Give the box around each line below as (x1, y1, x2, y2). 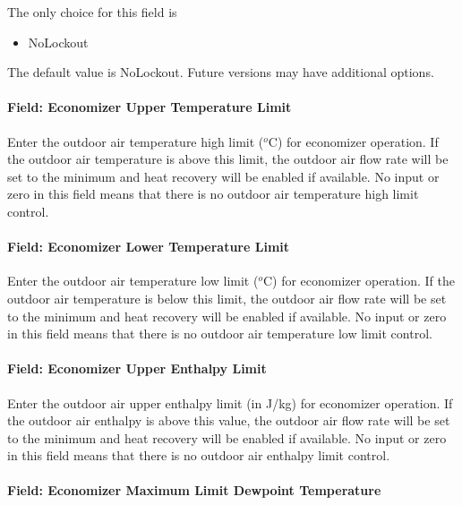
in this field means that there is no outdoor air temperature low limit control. (7, 324, 432, 343)
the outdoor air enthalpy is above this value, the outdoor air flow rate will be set (7, 411, 450, 430)
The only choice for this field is (7, 3, 177, 21)
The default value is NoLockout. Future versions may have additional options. (7, 63, 434, 81)
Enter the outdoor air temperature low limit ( (7, 271, 259, 290)
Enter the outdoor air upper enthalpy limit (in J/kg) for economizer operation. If (7, 393, 453, 412)
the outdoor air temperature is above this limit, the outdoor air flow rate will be (7, 150, 449, 168)
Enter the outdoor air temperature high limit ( (7, 132, 264, 150)
